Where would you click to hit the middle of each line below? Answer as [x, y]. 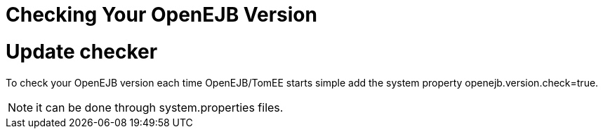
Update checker [82, 51]
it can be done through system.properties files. [160, 107]
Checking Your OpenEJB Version [161, 15]
